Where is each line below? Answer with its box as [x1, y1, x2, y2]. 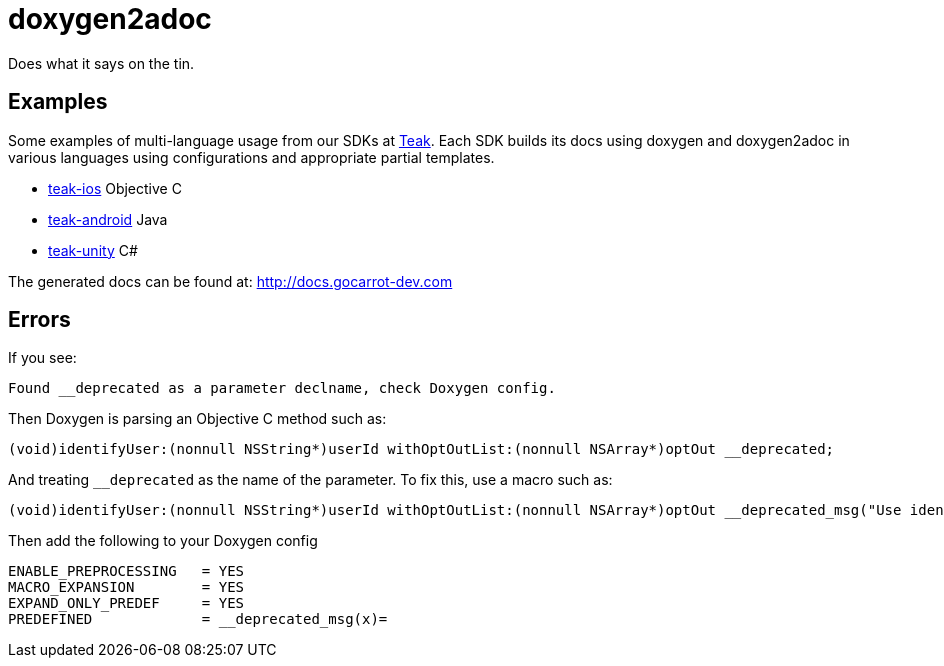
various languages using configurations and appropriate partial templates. [8, 148, 495, 166]
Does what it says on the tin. [8, 54, 195, 72]
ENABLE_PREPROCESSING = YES [8, 563, 245, 580]
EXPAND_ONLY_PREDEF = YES [8, 595, 245, 612]
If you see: [8, 349, 77, 367]
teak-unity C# [48, 241, 138, 259]
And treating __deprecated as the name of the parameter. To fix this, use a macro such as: [8, 471, 613, 489]
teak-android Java [48, 210, 168, 228]
